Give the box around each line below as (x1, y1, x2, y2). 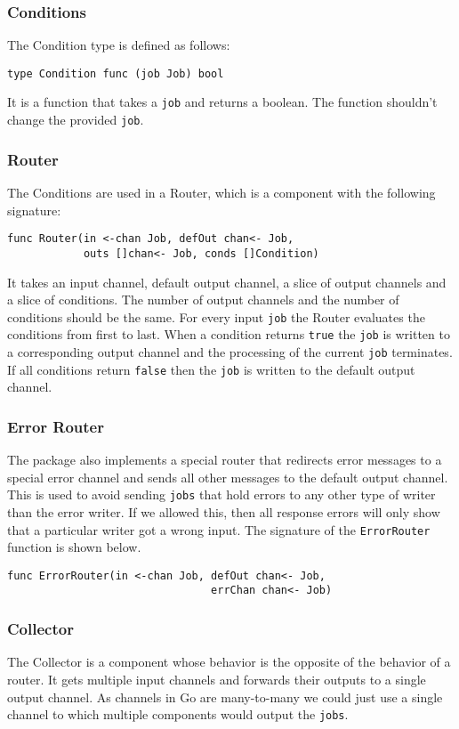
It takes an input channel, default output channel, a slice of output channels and (7, 272, 447, 291)
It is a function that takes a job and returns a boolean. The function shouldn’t (7, 93, 438, 111)
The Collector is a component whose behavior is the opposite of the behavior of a (7, 652, 451, 671)
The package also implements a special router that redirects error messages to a (7, 450, 442, 469)
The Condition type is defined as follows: (7, 36, 230, 54)
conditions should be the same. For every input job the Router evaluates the (7, 307, 425, 326)
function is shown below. (7, 538, 141, 556)
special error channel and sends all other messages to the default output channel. (7, 467, 448, 486)
